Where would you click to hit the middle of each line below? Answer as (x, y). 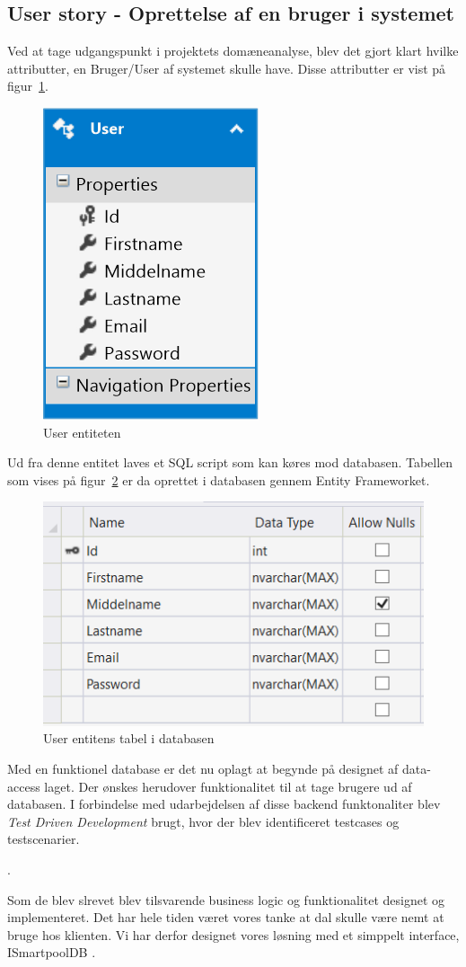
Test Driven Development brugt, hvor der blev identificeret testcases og (203, 821)
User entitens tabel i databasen (129, 738)
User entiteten (82, 432)
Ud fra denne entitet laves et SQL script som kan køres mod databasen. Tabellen (230, 462)
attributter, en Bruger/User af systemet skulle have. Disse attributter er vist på (227, 68)
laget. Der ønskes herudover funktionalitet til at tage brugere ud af (228, 786)
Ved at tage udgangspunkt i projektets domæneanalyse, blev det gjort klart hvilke (233, 51)
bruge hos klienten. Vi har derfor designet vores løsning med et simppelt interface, (233, 934)
